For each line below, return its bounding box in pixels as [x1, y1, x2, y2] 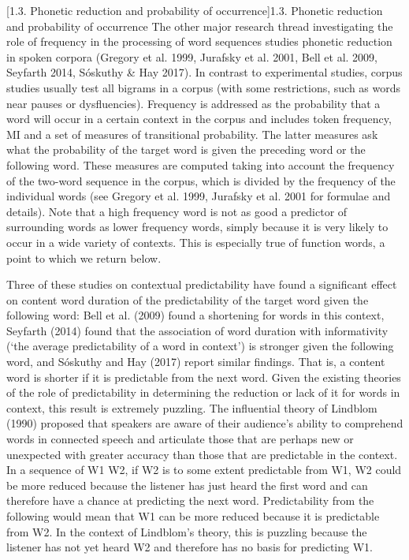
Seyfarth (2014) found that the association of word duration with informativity [6, 322, 389, 338]
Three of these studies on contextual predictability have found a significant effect [6, 276, 397, 293]
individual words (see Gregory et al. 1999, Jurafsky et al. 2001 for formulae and [6, 188, 391, 204]
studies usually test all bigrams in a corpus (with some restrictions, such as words [6, 79, 401, 95]
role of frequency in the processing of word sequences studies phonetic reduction [6, 33, 392, 50]
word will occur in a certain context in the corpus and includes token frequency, [6, 110, 392, 127]
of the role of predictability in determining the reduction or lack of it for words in [6, 384, 400, 401]
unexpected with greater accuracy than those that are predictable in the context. [6, 446, 398, 462]
